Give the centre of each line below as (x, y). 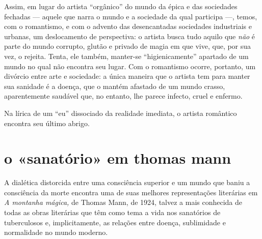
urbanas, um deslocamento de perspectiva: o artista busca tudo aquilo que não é (130, 36)
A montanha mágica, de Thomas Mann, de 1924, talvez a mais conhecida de (123, 202)
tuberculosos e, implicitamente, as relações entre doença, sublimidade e (115, 222)
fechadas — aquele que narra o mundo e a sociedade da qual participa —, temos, (131, 16)
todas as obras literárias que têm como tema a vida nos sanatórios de (112, 212)
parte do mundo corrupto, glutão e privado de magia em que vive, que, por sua (128, 46)
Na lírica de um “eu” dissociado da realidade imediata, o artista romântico (121, 113)
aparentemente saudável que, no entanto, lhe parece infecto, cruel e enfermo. (123, 96)
